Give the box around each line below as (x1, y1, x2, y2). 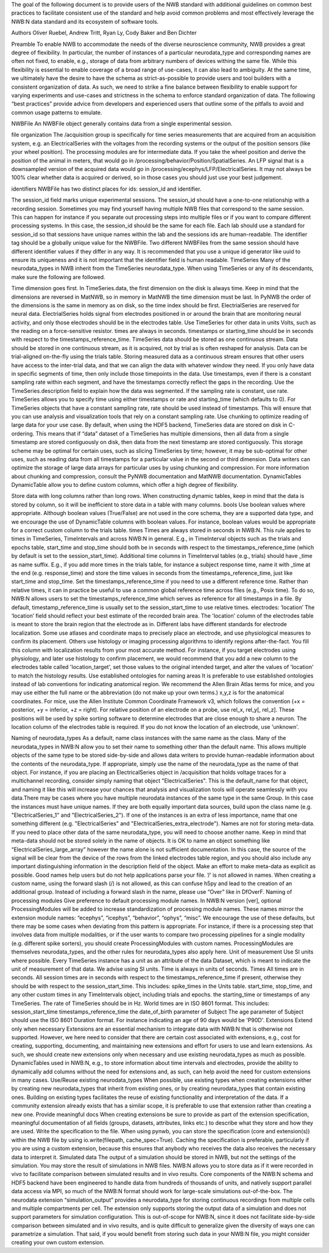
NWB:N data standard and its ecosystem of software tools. (11, 18, 159, 25)
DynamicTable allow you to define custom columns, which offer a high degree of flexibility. (11, 481, 239, 489)
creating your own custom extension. (11, 1239, 105, 1246)
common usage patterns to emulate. (11, 109, 102, 116)
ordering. (11, 429, 35, 437)
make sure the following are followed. (11, 273, 106, 280)
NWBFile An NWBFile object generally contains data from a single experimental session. (11, 120, 233, 128)
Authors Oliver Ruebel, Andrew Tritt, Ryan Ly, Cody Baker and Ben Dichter (11, 29, 197, 37)
